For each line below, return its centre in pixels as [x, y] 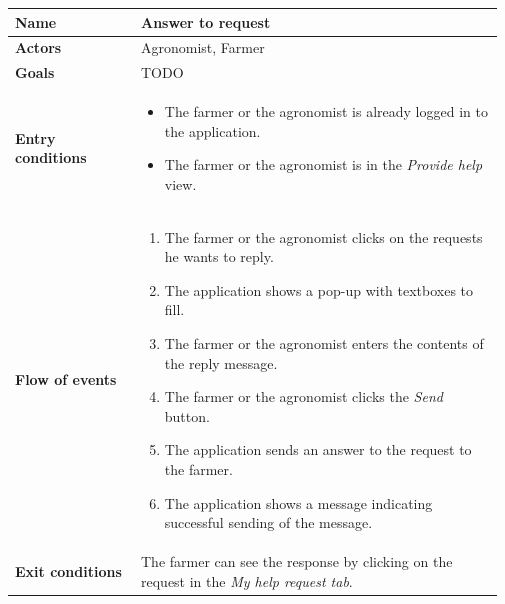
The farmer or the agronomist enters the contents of [324, 343]
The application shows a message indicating [298, 502]
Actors [38, 47]
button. [187, 415]
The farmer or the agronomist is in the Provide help [323, 164]
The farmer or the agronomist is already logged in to [326, 111]
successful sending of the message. [268, 522]
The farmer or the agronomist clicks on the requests [323, 236]
